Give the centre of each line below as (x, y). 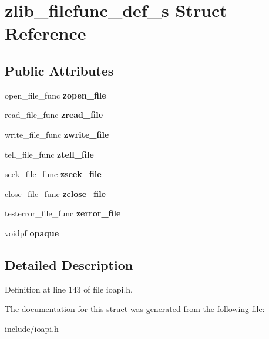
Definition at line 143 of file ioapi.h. (69, 289)
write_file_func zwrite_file (57, 134)
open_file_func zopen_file (56, 95)
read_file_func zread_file (54, 115)
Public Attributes (59, 70)
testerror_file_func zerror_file (63, 213)
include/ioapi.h (32, 328)
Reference (46, 33)
